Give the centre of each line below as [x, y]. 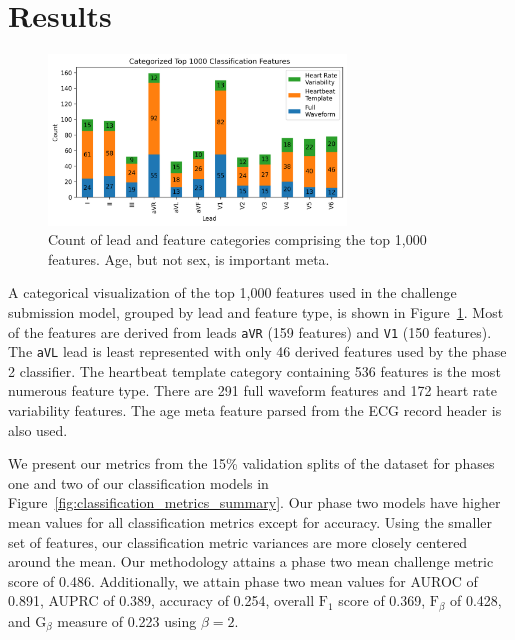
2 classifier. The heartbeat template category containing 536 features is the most [254, 370]
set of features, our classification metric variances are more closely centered [238, 541]
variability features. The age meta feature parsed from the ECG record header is [255, 410]
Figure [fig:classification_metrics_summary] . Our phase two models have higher [254, 502]
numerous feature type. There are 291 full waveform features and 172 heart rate [252, 390]
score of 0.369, [382, 600]
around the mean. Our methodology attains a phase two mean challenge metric [251, 561]
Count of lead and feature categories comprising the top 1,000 [237, 239]
